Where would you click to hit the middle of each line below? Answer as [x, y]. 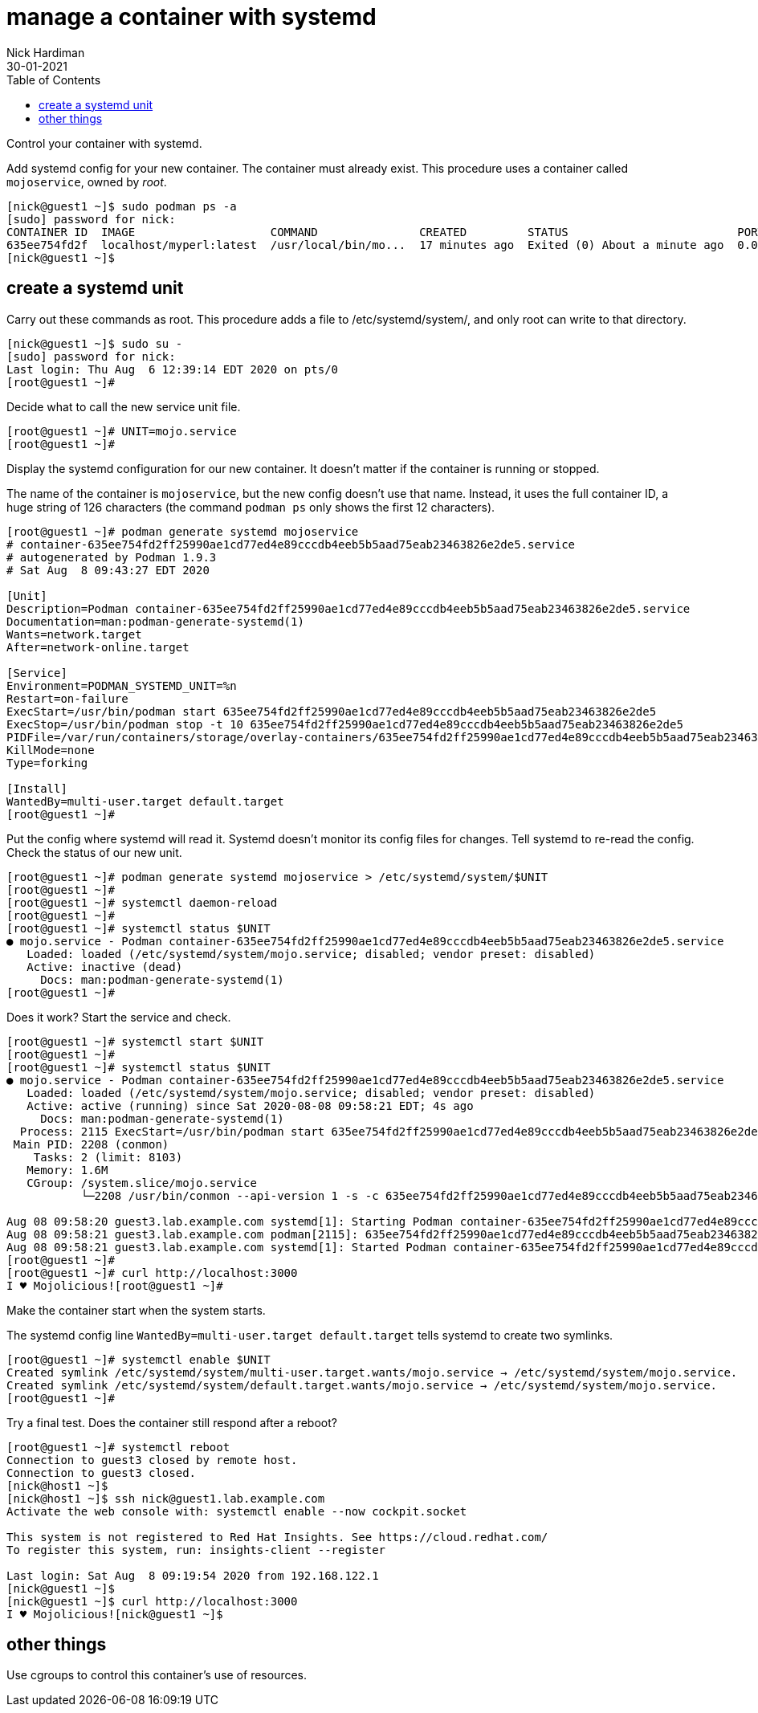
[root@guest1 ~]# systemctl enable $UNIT [139, 1359]
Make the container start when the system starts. [136, 1310]
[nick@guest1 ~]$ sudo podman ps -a [122, 206]
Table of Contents [54, 80]
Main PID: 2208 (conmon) [91, 1144]
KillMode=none [51, 750]
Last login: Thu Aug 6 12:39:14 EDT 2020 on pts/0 [173, 369]
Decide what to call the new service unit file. [124, 406]
